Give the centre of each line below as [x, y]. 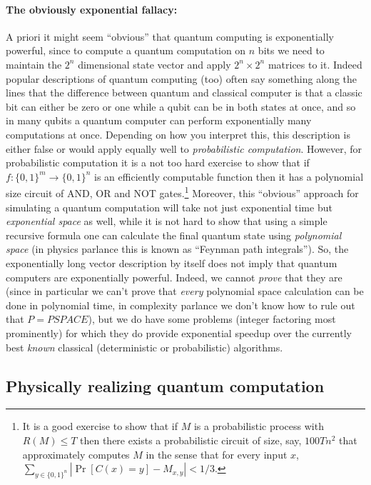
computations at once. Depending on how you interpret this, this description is [178, 134]
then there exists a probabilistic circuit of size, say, [191, 440]
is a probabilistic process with [259, 426]
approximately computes [76, 454]
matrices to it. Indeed [315, 64]
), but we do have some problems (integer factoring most [212, 319]
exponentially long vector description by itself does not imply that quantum [172, 262]
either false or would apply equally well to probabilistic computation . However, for [184, 148]
